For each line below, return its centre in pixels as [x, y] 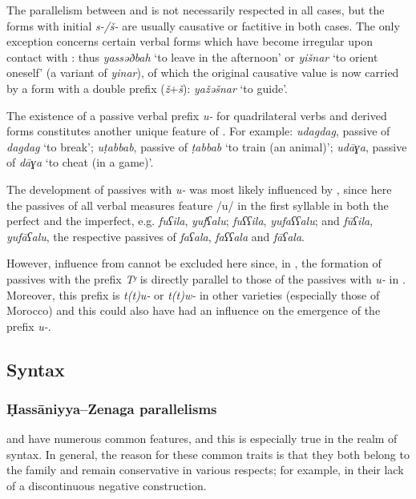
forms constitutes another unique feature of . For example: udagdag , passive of [198, 131]
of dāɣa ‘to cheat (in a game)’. [80, 162]
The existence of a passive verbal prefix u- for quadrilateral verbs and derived [197, 115]
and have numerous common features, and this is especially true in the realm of [202, 439]
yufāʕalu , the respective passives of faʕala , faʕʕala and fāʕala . [156, 236]
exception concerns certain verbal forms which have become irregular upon [190, 41]
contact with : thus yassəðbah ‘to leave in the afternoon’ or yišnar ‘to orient [192, 56]
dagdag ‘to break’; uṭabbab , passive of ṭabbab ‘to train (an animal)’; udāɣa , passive [207, 146]
